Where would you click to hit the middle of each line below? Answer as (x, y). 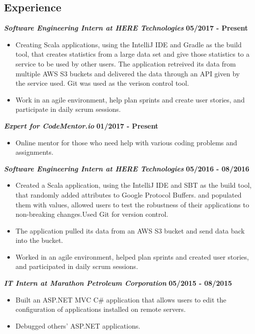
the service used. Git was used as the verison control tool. (102, 83)
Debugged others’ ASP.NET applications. (78, 325)
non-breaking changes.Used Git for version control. (92, 214)
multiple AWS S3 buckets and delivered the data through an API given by (127, 73)
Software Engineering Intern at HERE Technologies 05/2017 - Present (126, 28)
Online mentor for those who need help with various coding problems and (126, 142)
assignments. (34, 152)
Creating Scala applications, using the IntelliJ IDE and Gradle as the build (128, 44)
